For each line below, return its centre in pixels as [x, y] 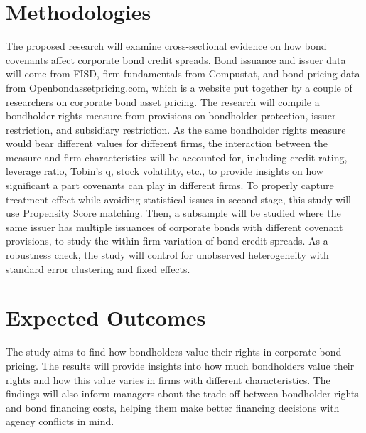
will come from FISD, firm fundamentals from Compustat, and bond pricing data [183, 74]
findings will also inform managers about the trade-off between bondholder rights [182, 394]
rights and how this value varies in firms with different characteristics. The [168, 379]
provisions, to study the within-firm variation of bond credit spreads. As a [167, 241]
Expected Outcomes [106, 317]
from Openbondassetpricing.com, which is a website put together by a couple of [179, 87]
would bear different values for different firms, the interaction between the [167, 143]
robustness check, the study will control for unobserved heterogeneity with [167, 255]
